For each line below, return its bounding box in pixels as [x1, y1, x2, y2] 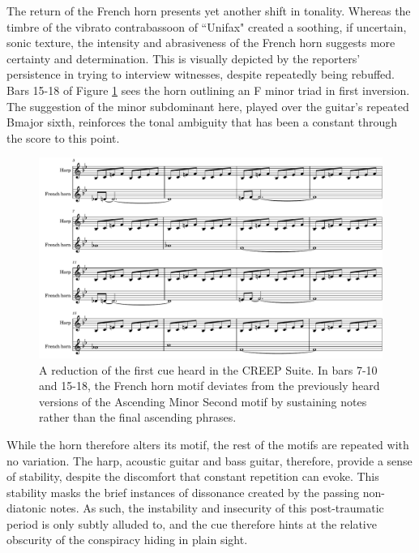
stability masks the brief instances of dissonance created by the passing [6, 483, 360, 500]
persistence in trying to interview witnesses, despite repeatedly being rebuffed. [6, 66, 395, 83]
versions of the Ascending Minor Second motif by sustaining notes [39, 392, 367, 409]
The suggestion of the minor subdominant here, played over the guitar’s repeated [6, 97, 409, 114]
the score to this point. [6, 129, 120, 146]
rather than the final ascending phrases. [39, 409, 237, 426]
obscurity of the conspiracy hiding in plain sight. [6, 531, 248, 548]
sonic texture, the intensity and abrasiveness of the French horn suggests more [6, 34, 395, 51]
